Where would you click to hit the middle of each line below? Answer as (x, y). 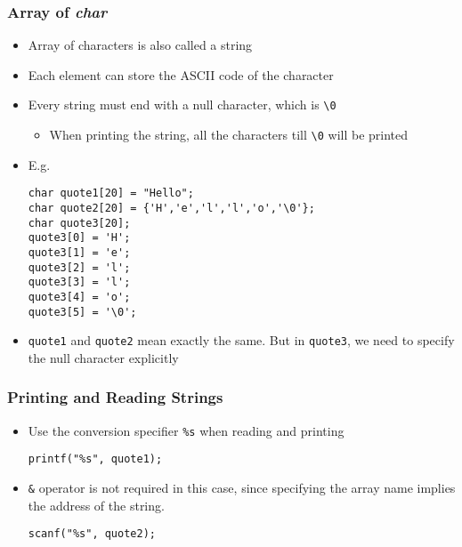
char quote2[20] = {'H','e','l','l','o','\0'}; (171, 208)
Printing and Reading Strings (115, 397)
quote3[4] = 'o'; (79, 297)
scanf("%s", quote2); (92, 534)
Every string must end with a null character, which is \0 (182, 105)
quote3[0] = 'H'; (79, 238)
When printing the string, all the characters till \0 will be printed (229, 135)
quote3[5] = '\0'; (82, 312)
